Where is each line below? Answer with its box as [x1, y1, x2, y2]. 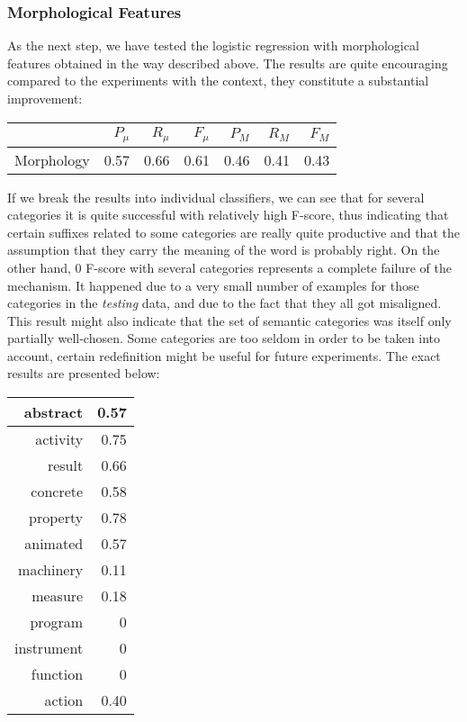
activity [35, 429, 84, 450]
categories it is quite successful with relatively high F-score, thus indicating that [7, 205, 449, 224]
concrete [31, 481, 84, 502]
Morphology [14, 149, 90, 170]
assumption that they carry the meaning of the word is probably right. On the [7, 240, 440, 259]
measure [31, 585, 84, 607]
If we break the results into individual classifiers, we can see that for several [7, 187, 425, 206]
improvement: [7, 89, 83, 107]
